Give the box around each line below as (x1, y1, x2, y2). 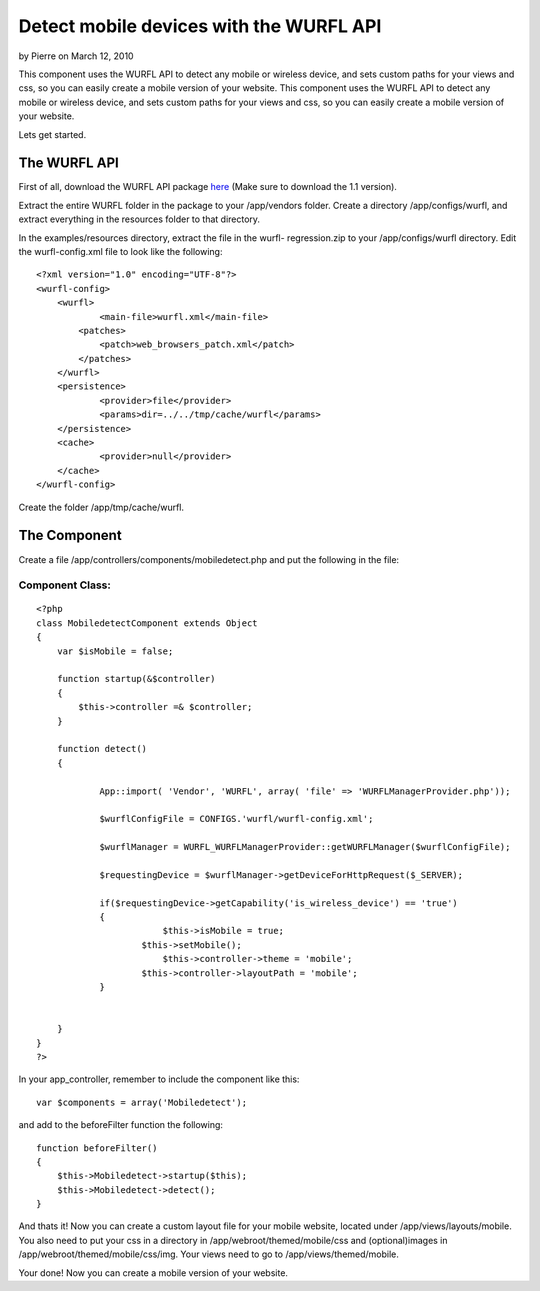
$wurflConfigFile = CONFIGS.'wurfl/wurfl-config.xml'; (99, 813, 374, 825)
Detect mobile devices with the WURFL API (18, 15, 382, 37)
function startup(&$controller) (56, 673, 216, 685)
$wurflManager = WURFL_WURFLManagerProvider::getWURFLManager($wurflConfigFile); (99, 841, 511, 853)
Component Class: (18, 578, 112, 592)
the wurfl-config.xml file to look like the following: (18, 245, 223, 257)
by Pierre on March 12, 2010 (18, 50, 134, 62)
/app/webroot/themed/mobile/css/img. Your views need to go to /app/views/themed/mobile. (18, 1248, 400, 1260)
